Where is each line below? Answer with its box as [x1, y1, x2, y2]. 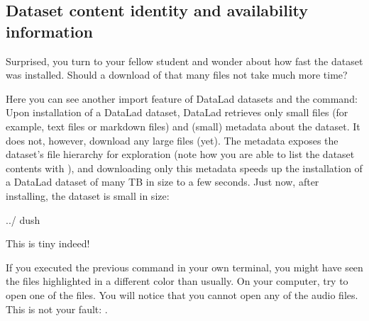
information [6, 20, 93, 42]
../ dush [6, 212, 40, 227]
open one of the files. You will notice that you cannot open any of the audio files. [6, 287, 358, 302]
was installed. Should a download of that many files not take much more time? [6, 67, 348, 82]
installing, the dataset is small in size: [6, 188, 170, 203]
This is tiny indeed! [6, 236, 90, 251]
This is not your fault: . [6, 301, 108, 316]
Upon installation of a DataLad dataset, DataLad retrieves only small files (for [6, 105, 348, 120]
